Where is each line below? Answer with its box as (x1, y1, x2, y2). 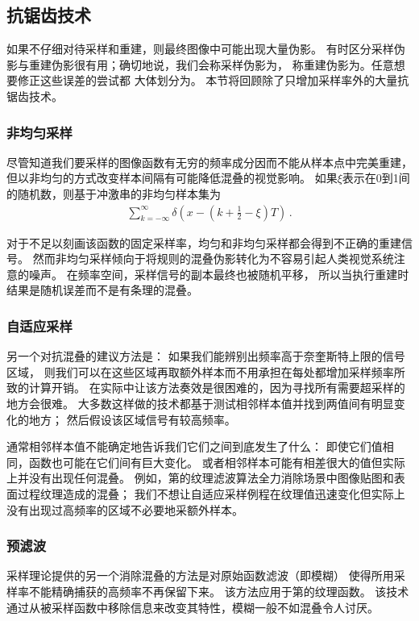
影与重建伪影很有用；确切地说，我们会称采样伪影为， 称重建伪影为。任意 (6, 56, 394, 73)
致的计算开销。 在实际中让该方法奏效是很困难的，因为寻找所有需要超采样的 (6, 379, 405, 396)
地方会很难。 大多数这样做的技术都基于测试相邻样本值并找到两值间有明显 (6, 394, 394, 411)
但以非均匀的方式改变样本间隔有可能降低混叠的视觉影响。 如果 (6, 169, 338, 186)
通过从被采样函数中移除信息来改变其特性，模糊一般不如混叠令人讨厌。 (6, 598, 379, 615)
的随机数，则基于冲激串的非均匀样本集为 (6, 185, 221, 202)
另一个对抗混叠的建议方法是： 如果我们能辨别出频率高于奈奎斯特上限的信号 (6, 348, 405, 365)
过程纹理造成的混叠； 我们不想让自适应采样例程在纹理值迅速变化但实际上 (17, 485, 405, 502)
